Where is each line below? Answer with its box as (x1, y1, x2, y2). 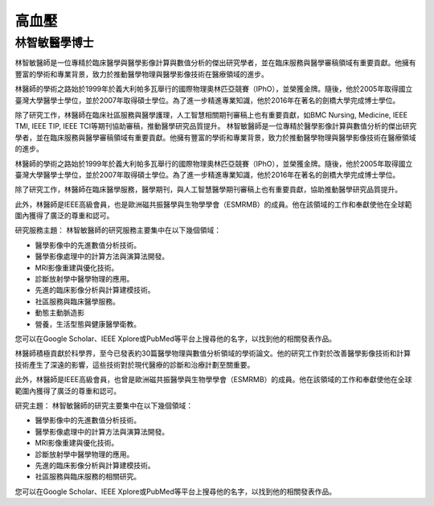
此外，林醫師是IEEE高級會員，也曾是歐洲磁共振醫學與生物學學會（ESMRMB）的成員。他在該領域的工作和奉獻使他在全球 (14, 375, 412, 385)
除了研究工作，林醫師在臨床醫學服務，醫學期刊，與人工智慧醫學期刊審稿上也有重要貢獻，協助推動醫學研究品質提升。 (14, 185, 402, 195)
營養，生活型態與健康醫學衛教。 (35, 319, 141, 329)
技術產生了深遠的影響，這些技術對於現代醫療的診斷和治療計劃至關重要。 (14, 360, 255, 369)
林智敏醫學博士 (14, 35, 94, 50)
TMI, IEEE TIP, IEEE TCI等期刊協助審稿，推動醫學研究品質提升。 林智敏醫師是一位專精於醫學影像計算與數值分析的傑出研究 (14, 121, 417, 131)
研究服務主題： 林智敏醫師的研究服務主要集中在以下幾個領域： (14, 225, 221, 235)
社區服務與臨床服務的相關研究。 (35, 471, 141, 482)
